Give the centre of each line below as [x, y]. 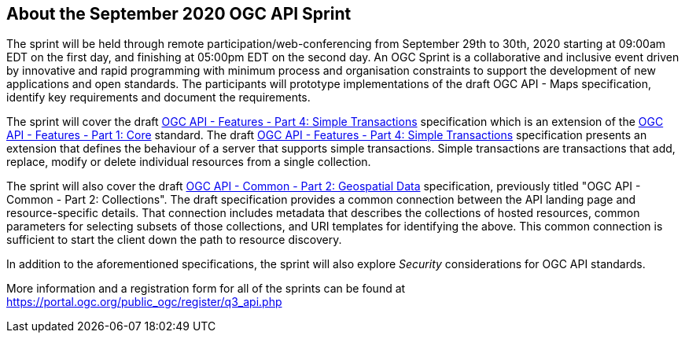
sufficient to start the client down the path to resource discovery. [174, 240]
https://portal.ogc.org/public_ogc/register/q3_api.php [144, 302]
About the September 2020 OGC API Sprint [179, 14]
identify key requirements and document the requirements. [158, 98]
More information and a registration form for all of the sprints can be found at [206, 289]
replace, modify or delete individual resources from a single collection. [189, 162]
